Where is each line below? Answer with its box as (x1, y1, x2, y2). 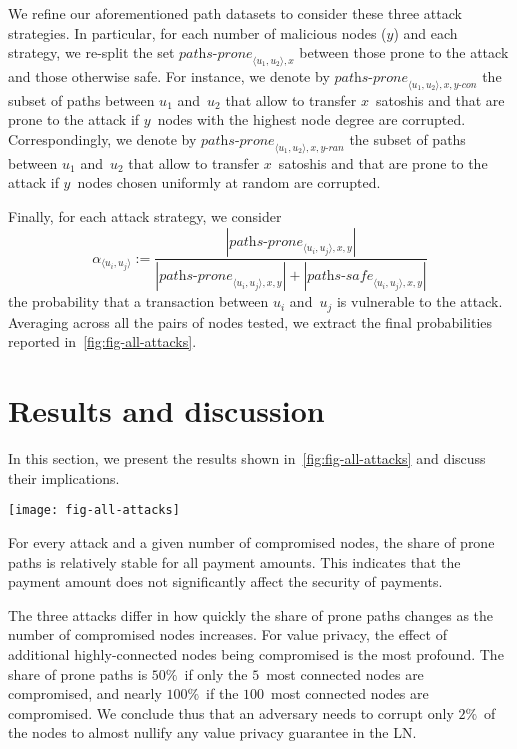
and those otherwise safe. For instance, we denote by (8, 65, 330, 86)
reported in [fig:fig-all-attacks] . (8, 331, 197, 352)
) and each (393, 22, 458, 43)
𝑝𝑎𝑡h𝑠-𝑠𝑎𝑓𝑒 (307, 269, 374, 284)
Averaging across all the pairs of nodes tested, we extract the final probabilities (8, 311, 493, 332)
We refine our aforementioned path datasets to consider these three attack (8, 3, 462, 23)
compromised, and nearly (8, 683, 162, 704)
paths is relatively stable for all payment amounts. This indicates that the (8, 551, 461, 572)
